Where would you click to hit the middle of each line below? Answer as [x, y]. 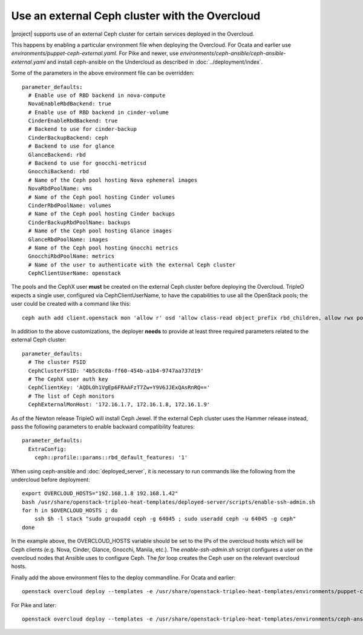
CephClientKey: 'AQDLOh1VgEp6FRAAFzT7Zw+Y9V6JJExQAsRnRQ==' [119, 388]
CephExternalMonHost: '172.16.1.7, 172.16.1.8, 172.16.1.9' [119, 405]
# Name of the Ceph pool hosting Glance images [100, 231]
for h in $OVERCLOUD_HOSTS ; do [70, 511]
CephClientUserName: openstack [74, 273]
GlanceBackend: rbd [57, 155]
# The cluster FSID [57, 362]
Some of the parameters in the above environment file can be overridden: [103, 73]
